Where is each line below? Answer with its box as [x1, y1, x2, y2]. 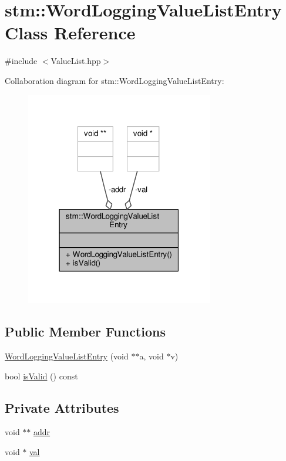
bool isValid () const [5, 369, 78, 382]
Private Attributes [5, 398, 119, 416]
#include [5, 55, 38, 67]
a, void [139, 350, 164, 362]
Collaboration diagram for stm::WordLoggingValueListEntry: [5, 74, 224, 86]
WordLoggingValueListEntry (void [5, 350, 129, 362]
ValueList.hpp [51, 55, 101, 67]
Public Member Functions [5, 322, 166, 341]
